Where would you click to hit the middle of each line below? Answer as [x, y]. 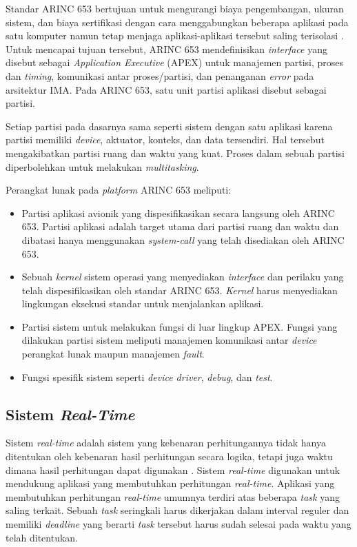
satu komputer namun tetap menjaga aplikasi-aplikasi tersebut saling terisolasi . [175, 35]
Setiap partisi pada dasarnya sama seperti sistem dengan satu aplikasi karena [169, 126]
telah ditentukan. [42, 537]
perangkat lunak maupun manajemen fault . [113, 354]
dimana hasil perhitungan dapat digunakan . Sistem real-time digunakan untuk [173, 469]
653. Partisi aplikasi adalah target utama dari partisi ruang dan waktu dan [180, 226]
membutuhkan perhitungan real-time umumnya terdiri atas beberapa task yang [173, 496]
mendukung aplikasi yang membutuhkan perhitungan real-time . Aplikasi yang [170, 483]
